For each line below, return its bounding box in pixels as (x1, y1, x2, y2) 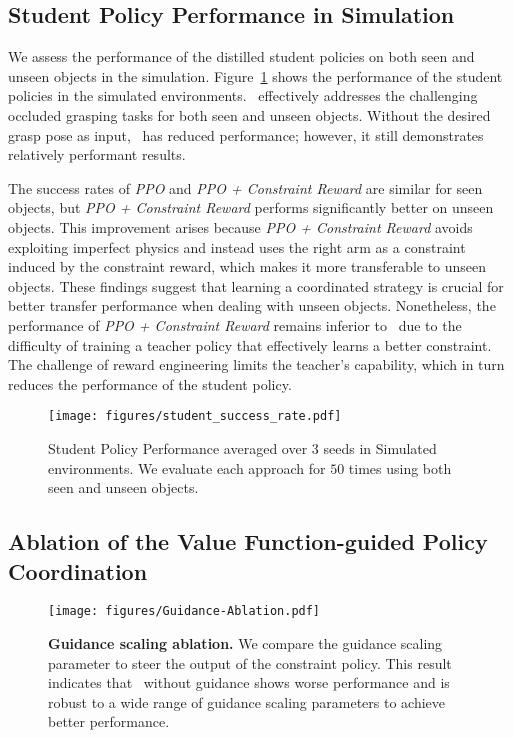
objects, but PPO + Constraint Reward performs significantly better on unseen (8, 197, 494, 218)
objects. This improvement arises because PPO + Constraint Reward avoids (8, 216, 473, 237)
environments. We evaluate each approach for (48, 457, 326, 478)
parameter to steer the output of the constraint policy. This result (48, 652, 452, 673)
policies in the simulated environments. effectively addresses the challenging (8, 85, 478, 106)
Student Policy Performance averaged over (48, 437, 308, 458)
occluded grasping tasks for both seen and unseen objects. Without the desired (8, 104, 491, 125)
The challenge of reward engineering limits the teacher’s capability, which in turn (8, 354, 505, 375)
